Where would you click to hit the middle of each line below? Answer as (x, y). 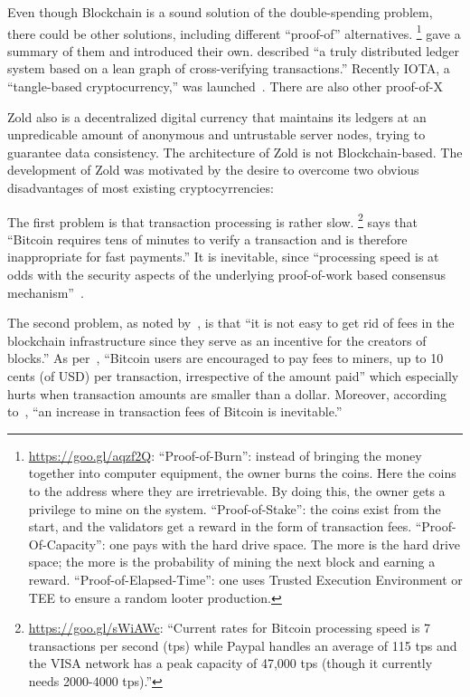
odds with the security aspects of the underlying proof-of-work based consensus (226, 275)
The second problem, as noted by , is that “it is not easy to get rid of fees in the (231, 323)
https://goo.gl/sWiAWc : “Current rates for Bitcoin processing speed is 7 (230, 628)
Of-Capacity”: (67, 544)
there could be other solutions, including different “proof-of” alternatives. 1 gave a (234, 32)
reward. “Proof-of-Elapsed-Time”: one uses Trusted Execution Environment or (245, 579)
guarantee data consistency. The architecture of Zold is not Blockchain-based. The (235, 152)
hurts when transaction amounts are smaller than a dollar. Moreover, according (227, 393)
